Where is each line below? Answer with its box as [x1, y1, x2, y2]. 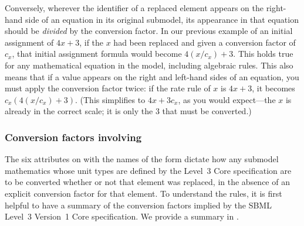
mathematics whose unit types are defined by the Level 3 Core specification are [5, 164, 292, 176]
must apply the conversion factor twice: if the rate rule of [5, 82, 211, 94]
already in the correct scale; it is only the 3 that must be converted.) [5, 105, 252, 117]
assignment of [5, 36, 54, 48]
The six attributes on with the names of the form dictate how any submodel [5, 153, 279, 165]
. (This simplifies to [75, 93, 146, 105]
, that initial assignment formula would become [12, 47, 182, 60]
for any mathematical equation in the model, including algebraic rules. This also [5, 59, 293, 71]
